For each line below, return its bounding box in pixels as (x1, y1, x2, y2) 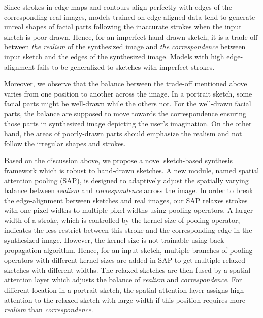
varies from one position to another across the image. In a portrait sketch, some (4, 88, 252, 99)
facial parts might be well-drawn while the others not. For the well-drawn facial (4, 98, 251, 109)
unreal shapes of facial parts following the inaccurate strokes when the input (4, 21, 242, 32)
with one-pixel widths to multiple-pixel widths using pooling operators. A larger (4, 205, 253, 215)
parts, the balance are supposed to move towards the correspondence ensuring (4, 108, 247, 118)
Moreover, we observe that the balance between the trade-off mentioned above (4, 78, 247, 89)
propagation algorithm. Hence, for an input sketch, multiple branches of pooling (4, 244, 253, 255)
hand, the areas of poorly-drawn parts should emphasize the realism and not (4, 128, 242, 139)
